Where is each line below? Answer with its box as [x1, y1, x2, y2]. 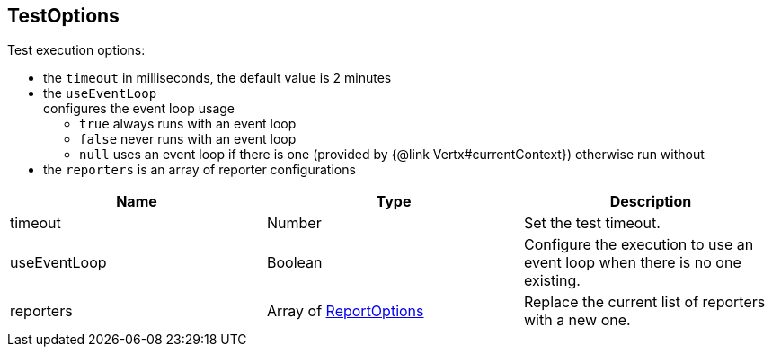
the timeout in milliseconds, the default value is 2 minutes [43, 70, 392, 86]
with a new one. [523, 311, 631, 330]
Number [266, 214, 322, 233]
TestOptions [7, 4, 120, 27]
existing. [523, 271, 581, 290]
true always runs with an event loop [79, 116, 297, 132]
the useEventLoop [43, 85, 157, 102]
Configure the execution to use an [523, 235, 754, 254]
